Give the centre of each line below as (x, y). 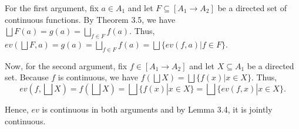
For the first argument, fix (52, 8)
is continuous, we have (98, 77)
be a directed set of (252, 8)
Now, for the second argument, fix (66, 65)
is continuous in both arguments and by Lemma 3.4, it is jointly (157, 109)
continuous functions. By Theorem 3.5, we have (90, 19)
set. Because (27, 77)
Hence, (17, 109)
